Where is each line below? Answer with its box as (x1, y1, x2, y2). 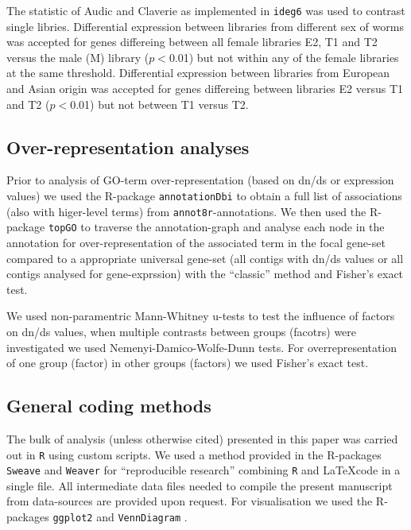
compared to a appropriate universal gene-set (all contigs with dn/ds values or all (6, 250, 404, 266)
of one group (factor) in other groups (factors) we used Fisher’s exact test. (6, 354, 369, 371)
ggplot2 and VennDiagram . (52, 509, 188, 525)
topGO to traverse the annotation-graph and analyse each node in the (48, 219, 385, 235)
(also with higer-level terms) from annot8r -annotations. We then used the (6, 203, 366, 219)
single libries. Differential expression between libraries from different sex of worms (6, 17, 404, 34)
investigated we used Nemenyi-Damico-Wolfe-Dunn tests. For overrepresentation (6, 339, 397, 355)
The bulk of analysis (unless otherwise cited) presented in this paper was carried (6, 430, 398, 447)
